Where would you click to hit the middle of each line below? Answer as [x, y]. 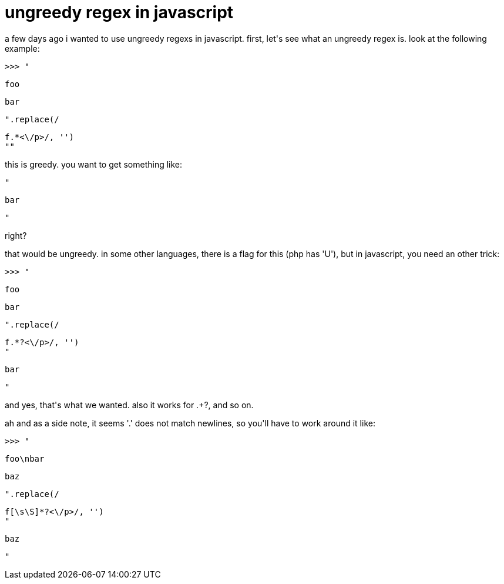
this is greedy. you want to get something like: [94, 164]
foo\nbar [25, 458]
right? [16, 235]
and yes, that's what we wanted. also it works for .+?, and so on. [129, 405]
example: [22, 48]
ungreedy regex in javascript [119, 12]
